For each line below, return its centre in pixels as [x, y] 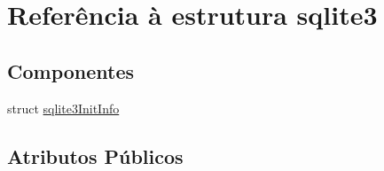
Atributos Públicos [95, 155]
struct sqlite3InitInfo [63, 108]
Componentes [71, 70]
